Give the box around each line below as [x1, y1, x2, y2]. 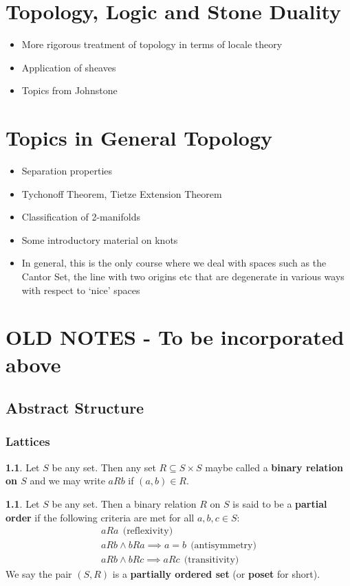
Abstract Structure [6, 397, 144, 418]
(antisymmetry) [190, 541, 256, 551]
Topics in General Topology [6, 124, 273, 152]
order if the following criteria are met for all [6, 510, 195, 524]
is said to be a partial [232, 496, 327, 510]
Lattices [6, 433, 50, 450]
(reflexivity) [122, 526, 173, 537]
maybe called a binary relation [205, 460, 344, 474]
